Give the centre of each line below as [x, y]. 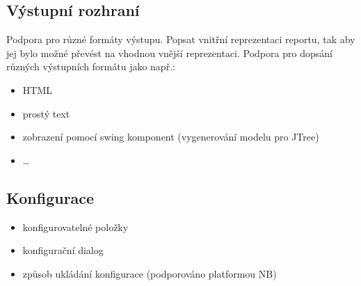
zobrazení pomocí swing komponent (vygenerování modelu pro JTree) [171, 137]
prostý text [46, 113]
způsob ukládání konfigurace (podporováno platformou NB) [150, 273]
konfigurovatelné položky [75, 227]
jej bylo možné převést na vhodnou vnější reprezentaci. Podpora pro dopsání [169, 53]
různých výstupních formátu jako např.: [91, 66]
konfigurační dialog [63, 250]
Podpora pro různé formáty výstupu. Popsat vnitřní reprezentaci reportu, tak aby [181, 39]
